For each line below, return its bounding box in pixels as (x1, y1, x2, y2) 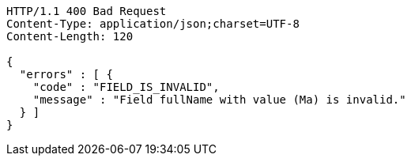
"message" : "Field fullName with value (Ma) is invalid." (32, 93, 406, 106)
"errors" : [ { (19, 68, 113, 81)
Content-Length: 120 (6, 30, 134, 43)
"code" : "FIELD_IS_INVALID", (32, 81, 220, 93)
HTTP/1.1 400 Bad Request (6, 5, 167, 17)
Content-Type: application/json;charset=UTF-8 (6, 17, 300, 30)
